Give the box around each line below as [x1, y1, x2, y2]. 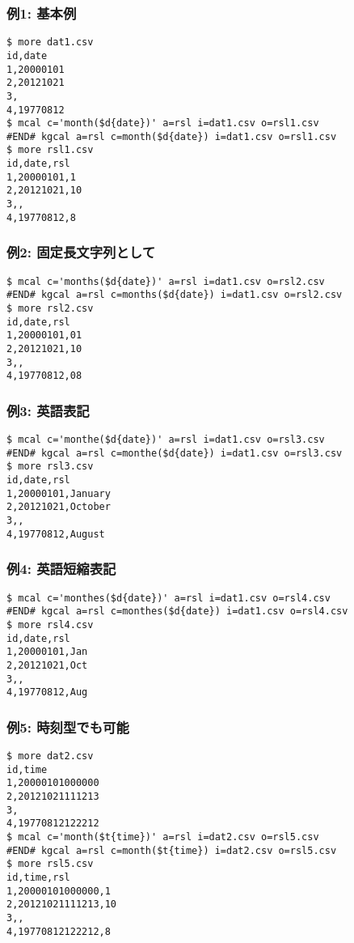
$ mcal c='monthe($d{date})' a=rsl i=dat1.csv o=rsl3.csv [6, 434, 325, 446]
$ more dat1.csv [6, 36, 94, 49]
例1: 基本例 [6, 2, 77, 23]
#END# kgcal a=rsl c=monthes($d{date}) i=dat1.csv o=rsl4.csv [6, 605, 348, 618]
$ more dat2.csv [6, 750, 94, 762]
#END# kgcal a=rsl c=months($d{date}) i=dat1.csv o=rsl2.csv [6, 289, 343, 301]
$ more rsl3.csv [6, 461, 94, 473]
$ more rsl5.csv [6, 858, 94, 870]
